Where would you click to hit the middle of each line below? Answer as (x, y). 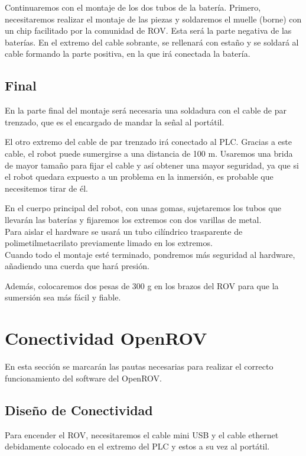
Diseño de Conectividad (79, 410)
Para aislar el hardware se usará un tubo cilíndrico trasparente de (124, 231)
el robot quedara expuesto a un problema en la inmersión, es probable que (139, 177)
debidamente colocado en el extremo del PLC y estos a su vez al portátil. (137, 446)
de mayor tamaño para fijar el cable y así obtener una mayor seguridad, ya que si (152, 165)
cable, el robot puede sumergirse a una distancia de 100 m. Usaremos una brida (149, 153)
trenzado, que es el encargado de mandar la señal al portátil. (115, 122)
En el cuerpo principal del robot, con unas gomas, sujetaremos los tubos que (143, 208)
